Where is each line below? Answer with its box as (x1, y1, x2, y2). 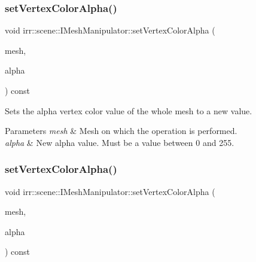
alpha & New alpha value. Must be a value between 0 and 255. (5, 136, 234, 148)
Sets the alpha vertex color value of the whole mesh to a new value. (5, 104, 252, 117)
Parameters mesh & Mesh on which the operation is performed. (5, 124, 237, 137)
